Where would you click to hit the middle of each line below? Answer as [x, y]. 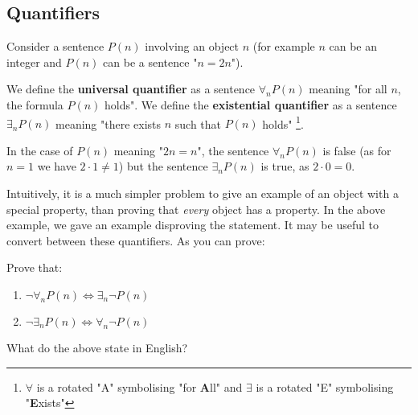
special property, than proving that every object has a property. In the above [196, 209]
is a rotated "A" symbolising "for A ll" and [139, 386]
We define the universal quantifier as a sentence [131, 89]
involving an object [192, 46]
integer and [34, 62]
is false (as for [357, 150]
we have [57, 166]
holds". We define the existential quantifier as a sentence [251, 104]
